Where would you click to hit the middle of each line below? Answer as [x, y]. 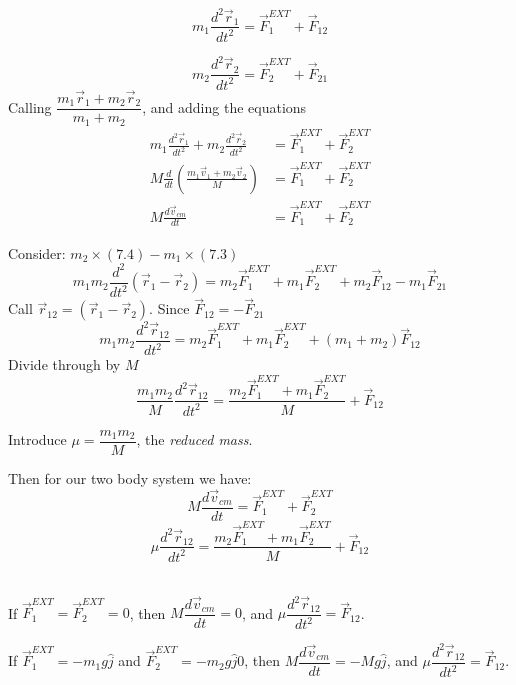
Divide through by [64, 364]
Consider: [37, 252]
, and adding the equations [224, 106]
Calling [30, 106]
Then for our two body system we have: [130, 477]
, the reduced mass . [194, 439]
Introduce [37, 439]
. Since [169, 308]
